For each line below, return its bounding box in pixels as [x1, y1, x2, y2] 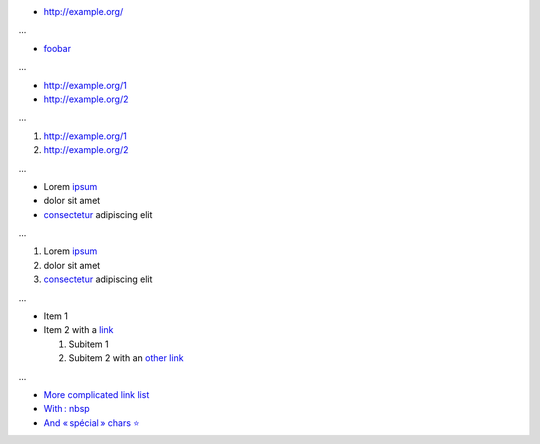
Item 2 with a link [43, 324, 114, 336]
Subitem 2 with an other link [68, 352, 184, 364]
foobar [43, 42, 72, 54]
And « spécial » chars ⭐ [43, 416, 140, 429]
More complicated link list [43, 388, 150, 400]
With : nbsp [43, 403, 90, 415]
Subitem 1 [68, 338, 109, 350]
